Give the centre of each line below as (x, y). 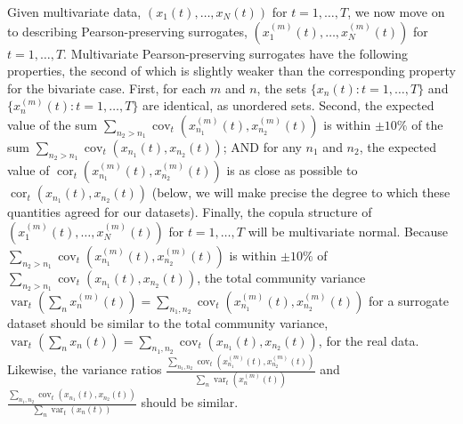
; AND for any (262, 146)
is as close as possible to (292, 170)
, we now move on (396, 12)
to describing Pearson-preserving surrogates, (127, 31)
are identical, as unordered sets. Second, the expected (288, 105)
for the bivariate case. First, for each (107, 88)
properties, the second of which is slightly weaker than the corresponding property (231, 71)
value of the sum (53, 124)
